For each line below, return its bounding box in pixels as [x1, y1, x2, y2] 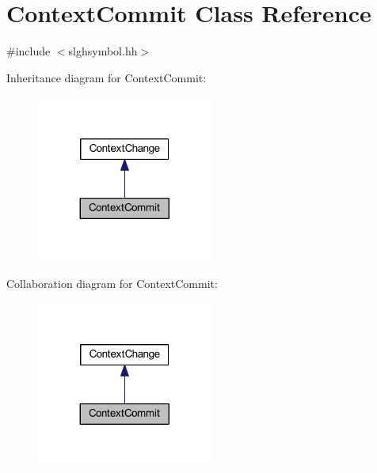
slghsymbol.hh [68, 43, 138, 59]
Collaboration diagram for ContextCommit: [6, 274, 218, 291]
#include [6, 43, 51, 59]
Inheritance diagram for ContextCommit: [6, 69, 207, 85]
